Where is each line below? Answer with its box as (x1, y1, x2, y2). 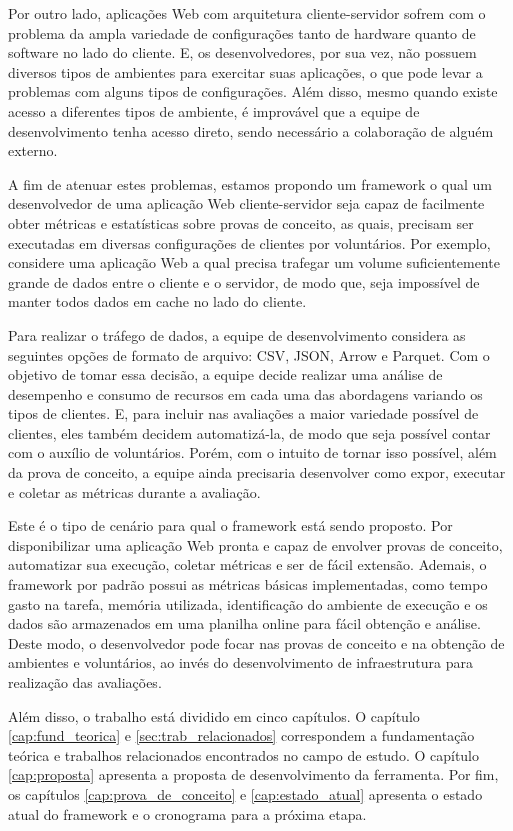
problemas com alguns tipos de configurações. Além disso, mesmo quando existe (8, 81, 498, 102)
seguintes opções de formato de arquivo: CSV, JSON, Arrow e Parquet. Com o (8, 344, 490, 365)
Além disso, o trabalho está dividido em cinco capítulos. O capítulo (8, 705, 420, 726)
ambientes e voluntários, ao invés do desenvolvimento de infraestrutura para (8, 652, 473, 673)
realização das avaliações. (8, 672, 162, 692)
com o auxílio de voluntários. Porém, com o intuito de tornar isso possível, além (8, 442, 497, 463)
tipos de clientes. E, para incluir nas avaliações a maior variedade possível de (8, 403, 479, 424)
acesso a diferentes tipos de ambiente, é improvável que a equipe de (8, 100, 420, 121)
